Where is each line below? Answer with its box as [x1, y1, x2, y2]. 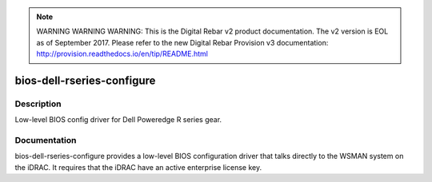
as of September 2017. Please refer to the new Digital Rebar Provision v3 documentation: [36, 38, 329, 47]
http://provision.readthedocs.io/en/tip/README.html [36, 49, 208, 59]
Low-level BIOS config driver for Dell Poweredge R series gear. [14, 115, 222, 125]
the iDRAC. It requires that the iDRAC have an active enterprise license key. [14, 162, 262, 172]
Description [14, 98, 62, 109]
